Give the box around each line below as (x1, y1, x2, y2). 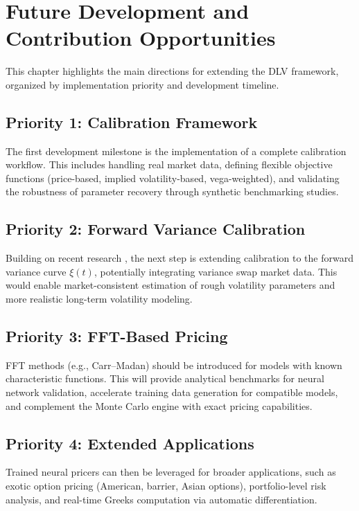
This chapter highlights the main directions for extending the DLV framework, (6, 64, 339, 78)
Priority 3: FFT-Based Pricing (6, 325, 228, 347)
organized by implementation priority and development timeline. (6, 77, 279, 91)
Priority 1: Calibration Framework (6, 111, 258, 132)
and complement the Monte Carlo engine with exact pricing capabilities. (6, 398, 313, 413)
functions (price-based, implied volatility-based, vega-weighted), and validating (6, 170, 340, 185)
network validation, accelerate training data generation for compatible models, (6, 385, 338, 400)
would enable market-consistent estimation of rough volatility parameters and (6, 278, 335, 292)
